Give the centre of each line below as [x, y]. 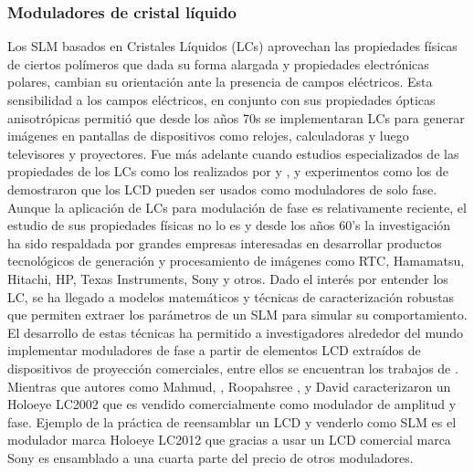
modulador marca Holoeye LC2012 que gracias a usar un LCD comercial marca [229, 440]
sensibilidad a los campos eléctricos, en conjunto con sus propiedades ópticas [221, 100]
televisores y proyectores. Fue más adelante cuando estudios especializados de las [233, 153]
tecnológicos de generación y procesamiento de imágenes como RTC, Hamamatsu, [236, 261]
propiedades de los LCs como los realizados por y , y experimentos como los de [228, 171]
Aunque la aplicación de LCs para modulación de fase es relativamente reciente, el [237, 207]
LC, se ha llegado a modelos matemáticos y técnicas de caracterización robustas [231, 296]
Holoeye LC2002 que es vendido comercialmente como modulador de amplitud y [232, 404]
